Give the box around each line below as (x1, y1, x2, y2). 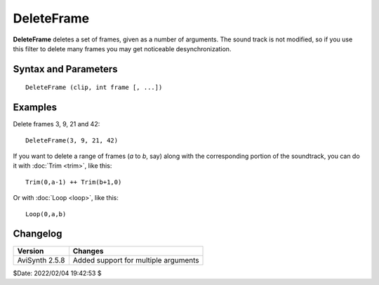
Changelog (13, 228, 62, 240)
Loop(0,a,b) (25, 210, 67, 218)
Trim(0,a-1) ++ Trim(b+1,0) (25, 178, 122, 186)
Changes (72, 246, 104, 256)
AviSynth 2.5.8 (17, 255, 65, 265)
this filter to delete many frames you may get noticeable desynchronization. (13, 44, 232, 53)
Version (17, 246, 44, 256)
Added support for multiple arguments (72, 255, 199, 265)
